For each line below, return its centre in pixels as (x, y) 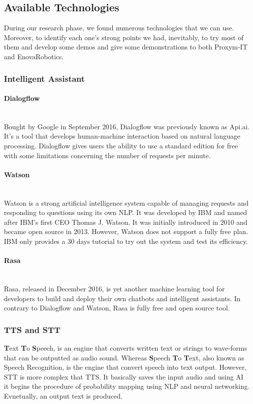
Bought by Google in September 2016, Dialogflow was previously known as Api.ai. (127, 126)
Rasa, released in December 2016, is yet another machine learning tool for (114, 288)
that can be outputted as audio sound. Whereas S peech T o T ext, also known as (124, 357)
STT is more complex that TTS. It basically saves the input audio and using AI (124, 376)
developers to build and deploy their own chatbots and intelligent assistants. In (122, 298)
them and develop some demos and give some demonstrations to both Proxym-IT (126, 47)
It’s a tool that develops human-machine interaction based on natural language (122, 136)
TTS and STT (32, 329)
